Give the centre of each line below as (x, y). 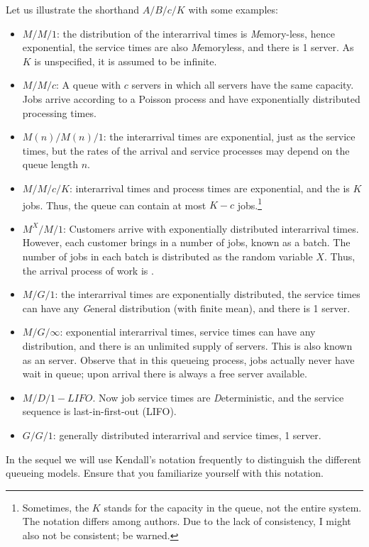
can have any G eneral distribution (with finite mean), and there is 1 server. (186, 308)
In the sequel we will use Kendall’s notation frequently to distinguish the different (183, 459)
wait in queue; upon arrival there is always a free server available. (165, 374)
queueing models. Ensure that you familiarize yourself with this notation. (165, 473)
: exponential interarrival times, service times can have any (188, 332)
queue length (50, 164)
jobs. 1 (249, 204)
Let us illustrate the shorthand (72, 9)
